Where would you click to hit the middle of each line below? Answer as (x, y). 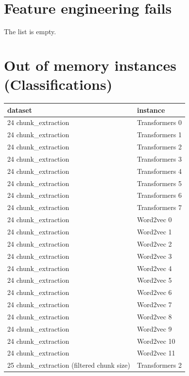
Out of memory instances (90, 65)
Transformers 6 (159, 195)
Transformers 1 (159, 135)
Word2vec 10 (156, 341)
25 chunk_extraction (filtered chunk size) (69, 365)
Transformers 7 (159, 207)
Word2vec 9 (154, 328)
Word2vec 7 (154, 304)
